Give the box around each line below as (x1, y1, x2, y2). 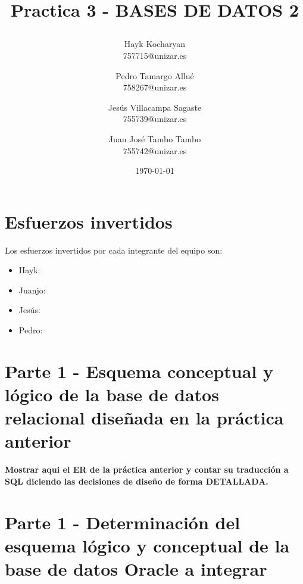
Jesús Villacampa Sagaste (108, 101, 202, 113)
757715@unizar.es (123, 49, 187, 61)
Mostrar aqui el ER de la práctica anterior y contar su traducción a (5, 463, 289, 476)
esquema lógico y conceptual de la (5, 533, 290, 557)
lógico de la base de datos (5, 382, 219, 406)
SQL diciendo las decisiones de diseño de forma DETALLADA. (5, 474, 268, 487)
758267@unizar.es (123, 81, 187, 93)
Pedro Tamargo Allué (115, 69, 194, 82)
